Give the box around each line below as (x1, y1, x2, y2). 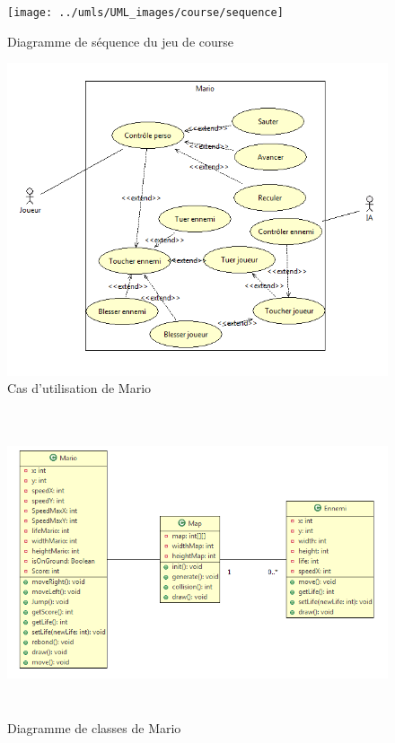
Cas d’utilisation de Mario (7, 379, 152, 398)
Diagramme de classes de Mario (7, 718, 181, 737)
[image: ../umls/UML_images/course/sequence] (7, 6, 284, 19)
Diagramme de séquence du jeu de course (7, 31, 233, 50)
